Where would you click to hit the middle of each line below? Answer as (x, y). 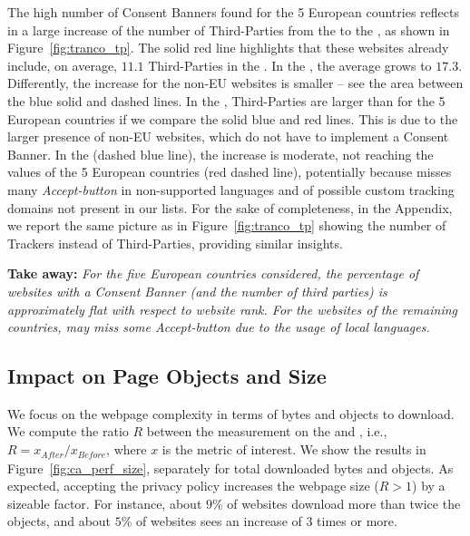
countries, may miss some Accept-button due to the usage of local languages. (219, 327)
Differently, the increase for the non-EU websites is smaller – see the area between (235, 83)
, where (127, 449)
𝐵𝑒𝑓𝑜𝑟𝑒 (92, 455)
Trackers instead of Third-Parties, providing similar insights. (175, 243)
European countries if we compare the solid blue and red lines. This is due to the (233, 118)
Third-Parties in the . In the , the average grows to (290, 65)
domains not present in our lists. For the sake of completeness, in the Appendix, (230, 207)
